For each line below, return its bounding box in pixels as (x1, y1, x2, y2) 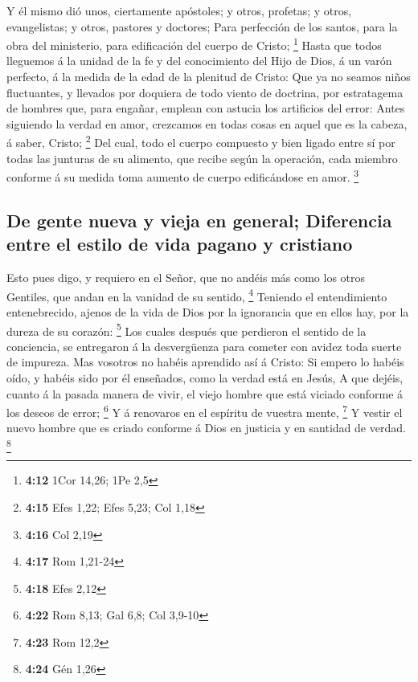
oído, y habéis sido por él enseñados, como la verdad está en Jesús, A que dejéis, (6, 369, 404, 386)
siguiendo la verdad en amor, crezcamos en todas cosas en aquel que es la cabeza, (6, 115, 408, 132)
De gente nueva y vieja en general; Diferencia (6, 207, 392, 232)
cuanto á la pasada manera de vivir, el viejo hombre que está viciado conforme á (6, 385, 404, 402)
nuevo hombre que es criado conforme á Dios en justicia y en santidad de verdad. (6, 419, 406, 436)
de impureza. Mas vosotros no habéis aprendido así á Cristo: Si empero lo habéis (6, 353, 404, 370)
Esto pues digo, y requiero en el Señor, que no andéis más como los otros (6, 269, 366, 286)
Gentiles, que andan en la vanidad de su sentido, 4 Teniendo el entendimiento (6, 285, 387, 304)
